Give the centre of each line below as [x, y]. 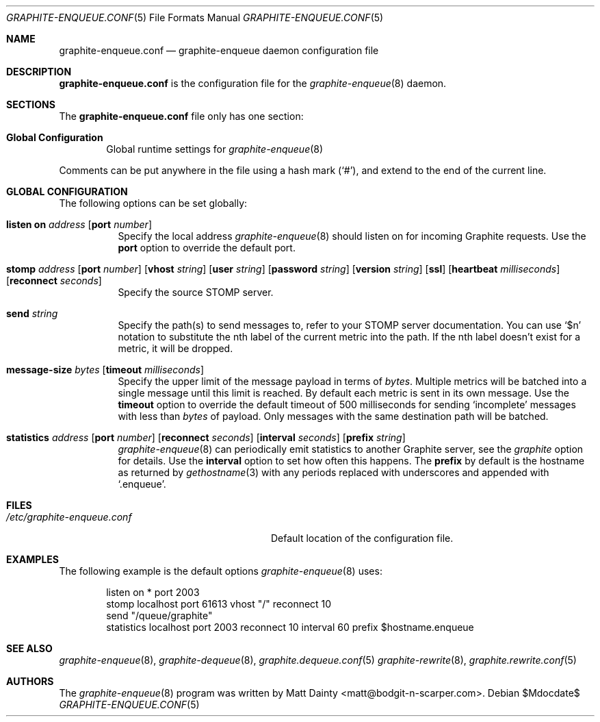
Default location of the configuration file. [362, 538]
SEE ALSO [29, 648]
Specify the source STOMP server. [196, 292]
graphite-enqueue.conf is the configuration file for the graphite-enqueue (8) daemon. [253, 83]
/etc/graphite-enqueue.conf [69, 517]
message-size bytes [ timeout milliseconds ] [105, 370]
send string [32, 313]
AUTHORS [30, 681]
